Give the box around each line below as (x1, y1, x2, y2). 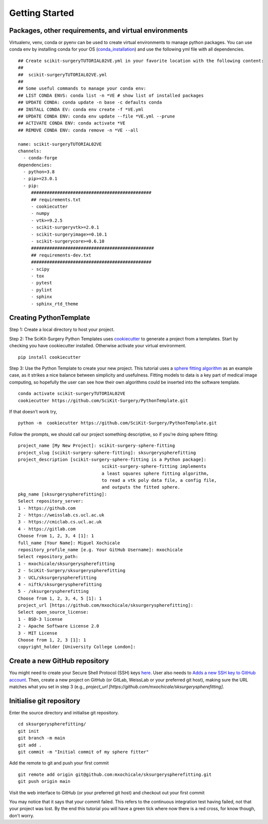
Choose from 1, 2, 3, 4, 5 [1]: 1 (18, 595, 102, 601)
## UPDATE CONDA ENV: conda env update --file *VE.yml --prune (18, 113, 175, 119)
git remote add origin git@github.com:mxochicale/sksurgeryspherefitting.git (18, 771, 212, 777)
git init (18, 728, 39, 734)
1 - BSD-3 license (18, 616, 63, 622)
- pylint (31, 287, 52, 293)
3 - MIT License (18, 630, 58, 636)
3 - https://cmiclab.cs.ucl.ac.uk (18, 519, 102, 525)
